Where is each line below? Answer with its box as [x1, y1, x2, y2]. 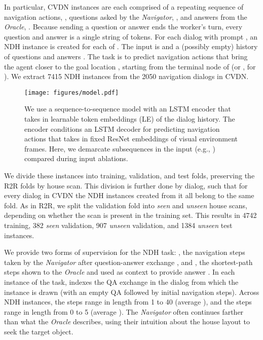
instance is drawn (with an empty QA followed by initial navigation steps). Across [4, 286, 259, 297]
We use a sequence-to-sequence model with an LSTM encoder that [24, 103, 231, 114]
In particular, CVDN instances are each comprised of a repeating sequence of [4, 2, 244, 12]
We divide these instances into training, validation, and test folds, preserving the [4, 170, 255, 180]
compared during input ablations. [24, 153, 128, 164]
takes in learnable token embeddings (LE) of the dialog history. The [24, 114, 235, 124]
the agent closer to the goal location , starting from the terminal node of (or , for [4, 61, 256, 71]
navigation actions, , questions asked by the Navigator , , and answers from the [4, 11, 247, 22]
